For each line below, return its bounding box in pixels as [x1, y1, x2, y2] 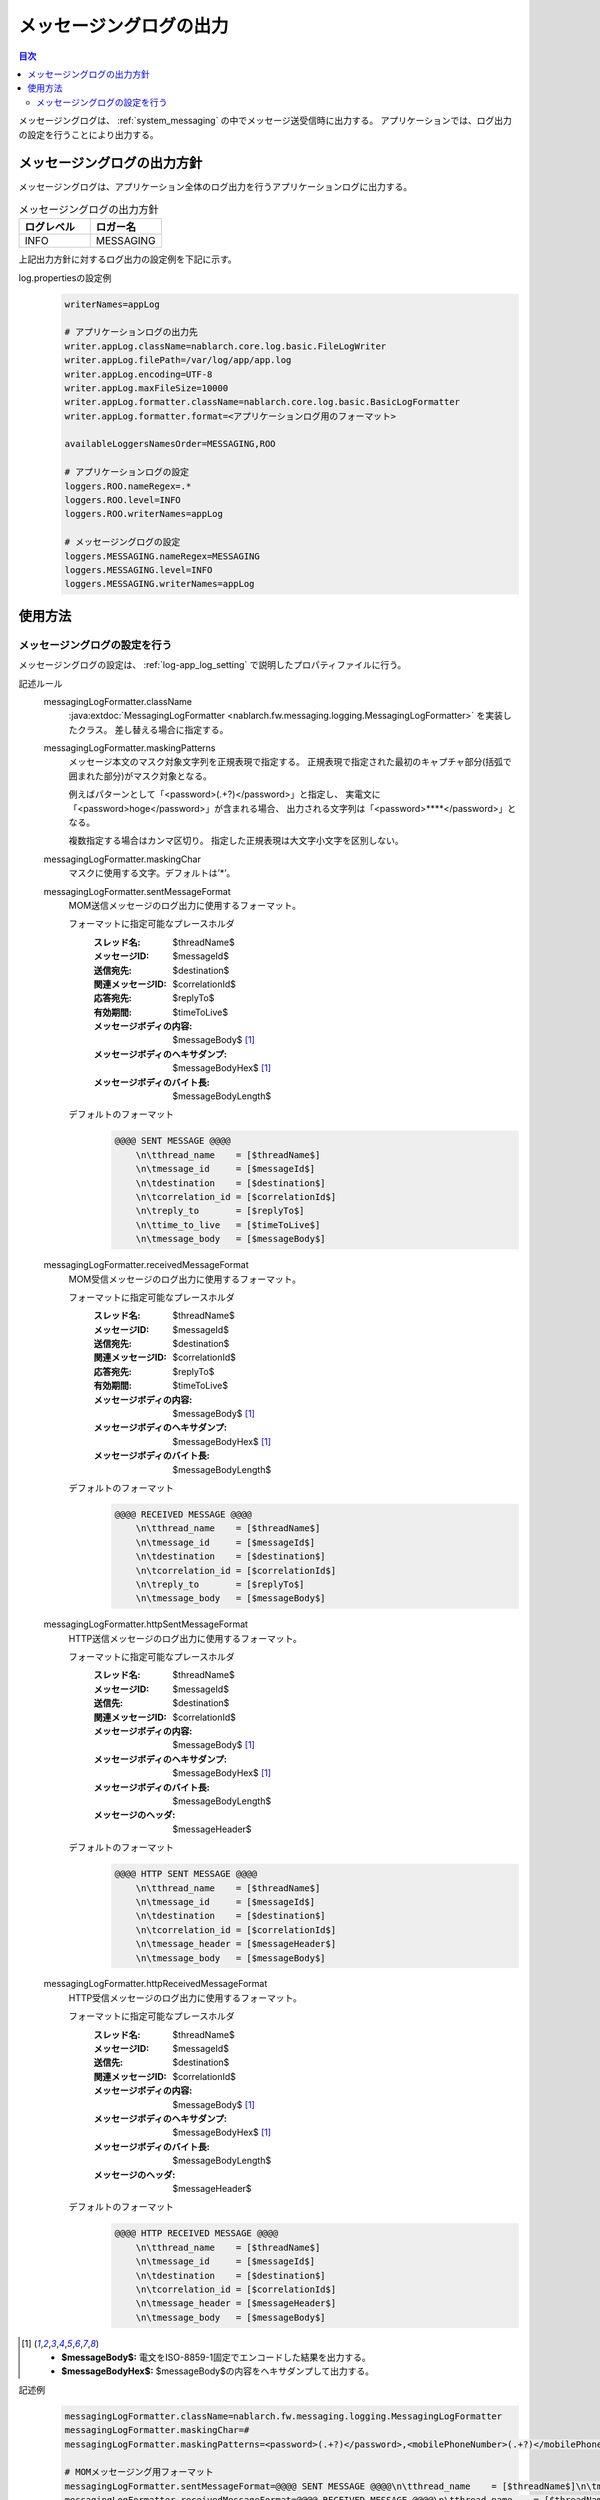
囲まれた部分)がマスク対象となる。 [68, 770, 212, 782]
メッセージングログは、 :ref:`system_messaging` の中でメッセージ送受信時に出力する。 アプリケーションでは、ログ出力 [18, 115, 512, 127]
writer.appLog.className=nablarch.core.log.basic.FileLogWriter [64, 340, 387, 352]
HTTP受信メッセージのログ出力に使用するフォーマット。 [68, 1991, 302, 2004]
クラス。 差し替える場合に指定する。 [76, 723, 229, 735]
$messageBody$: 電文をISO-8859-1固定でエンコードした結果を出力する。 [61, 2351, 371, 2364]
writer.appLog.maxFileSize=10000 [64, 382, 229, 394]
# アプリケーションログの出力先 [64, 326, 199, 338]
